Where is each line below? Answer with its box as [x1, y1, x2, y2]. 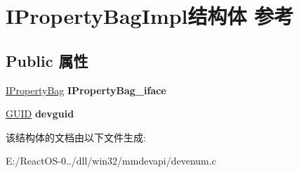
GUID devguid [6, 106, 74, 121]
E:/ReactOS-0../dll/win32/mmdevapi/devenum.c [6, 153, 216, 168]
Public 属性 [6, 49, 88, 71]
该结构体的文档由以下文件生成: [6, 129, 146, 144]
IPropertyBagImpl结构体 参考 [6, 1, 294, 30]
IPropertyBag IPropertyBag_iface [6, 82, 166, 97]
